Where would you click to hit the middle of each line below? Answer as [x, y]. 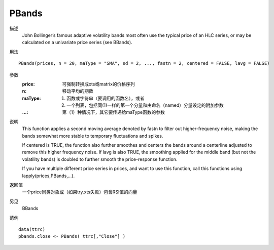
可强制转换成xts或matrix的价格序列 [98, 84]
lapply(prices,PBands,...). [48, 176]
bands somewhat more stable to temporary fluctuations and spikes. [93, 136]
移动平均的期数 [78, 91]
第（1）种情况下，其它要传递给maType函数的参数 [113, 112]
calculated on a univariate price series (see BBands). [77, 43]
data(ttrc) [32, 229]
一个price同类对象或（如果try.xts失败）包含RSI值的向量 [80, 192]
